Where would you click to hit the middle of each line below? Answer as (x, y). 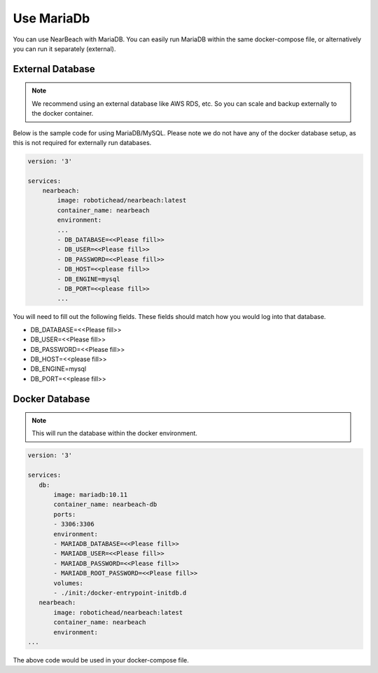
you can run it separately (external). (64, 48)
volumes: (69, 583)
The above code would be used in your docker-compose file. (101, 660)
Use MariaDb (51, 18)
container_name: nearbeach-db (105, 504)
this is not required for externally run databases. (82, 142)
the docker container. (63, 114)
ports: (65, 514)
